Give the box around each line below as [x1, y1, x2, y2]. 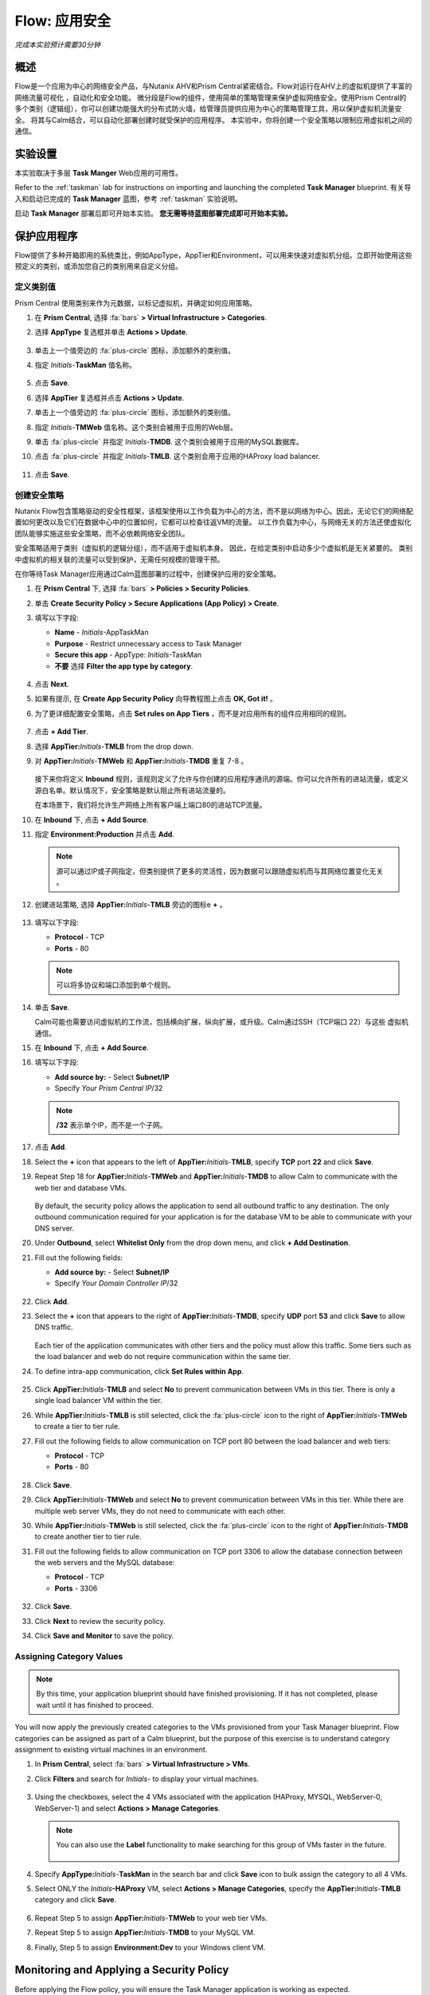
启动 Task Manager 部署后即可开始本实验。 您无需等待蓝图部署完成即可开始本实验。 [14, 208, 292, 219]
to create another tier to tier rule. [34, 1532, 142, 1542]
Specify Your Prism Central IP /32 [54, 1084, 163, 1093]
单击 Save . [34, 1002, 70, 1012]
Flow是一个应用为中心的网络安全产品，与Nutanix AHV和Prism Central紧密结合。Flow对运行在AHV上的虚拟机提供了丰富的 [14, 81, 412, 91]
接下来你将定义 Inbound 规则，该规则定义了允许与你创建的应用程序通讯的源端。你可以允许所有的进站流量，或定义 [34, 774, 409, 784]
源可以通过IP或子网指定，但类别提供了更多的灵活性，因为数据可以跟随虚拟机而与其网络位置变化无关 [56, 866, 384, 875]
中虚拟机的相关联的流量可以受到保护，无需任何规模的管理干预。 [14, 555, 225, 564]
